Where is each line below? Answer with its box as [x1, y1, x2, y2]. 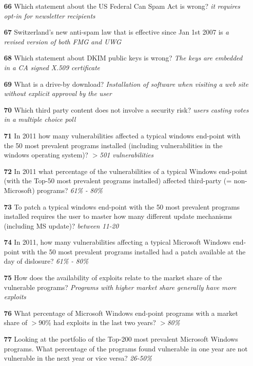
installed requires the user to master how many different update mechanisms [4, 211, 233, 221]
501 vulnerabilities [99, 150, 154, 160]
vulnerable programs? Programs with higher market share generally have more [4, 282, 237, 292]
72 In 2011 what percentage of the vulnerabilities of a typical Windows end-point [4, 166, 248, 176]
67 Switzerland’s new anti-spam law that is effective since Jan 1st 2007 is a [4, 27, 229, 37]
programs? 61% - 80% [37, 185, 103, 195]
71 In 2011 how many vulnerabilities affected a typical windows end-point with [4, 130, 240, 140]
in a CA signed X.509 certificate [4, 62, 100, 72]
